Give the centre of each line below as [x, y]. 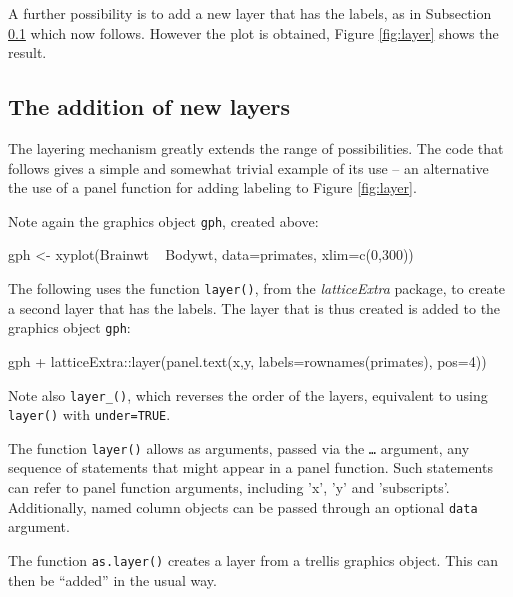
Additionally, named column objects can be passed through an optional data [243, 506]
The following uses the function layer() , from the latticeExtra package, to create [257, 288]
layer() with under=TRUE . [89, 414]
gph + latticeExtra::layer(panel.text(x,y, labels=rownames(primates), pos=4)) [247, 360]
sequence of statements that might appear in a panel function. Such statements [250, 467]
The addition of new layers [149, 106]
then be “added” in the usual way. [112, 579]
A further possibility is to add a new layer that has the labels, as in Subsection [250, 13]
